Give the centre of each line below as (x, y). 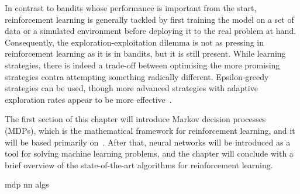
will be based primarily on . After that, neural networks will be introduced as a (148, 142)
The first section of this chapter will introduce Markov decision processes (135, 119)
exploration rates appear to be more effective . (88, 99)
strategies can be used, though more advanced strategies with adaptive (131, 88)
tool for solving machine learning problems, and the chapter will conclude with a (149, 153)
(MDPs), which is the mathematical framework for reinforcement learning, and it (150, 130)
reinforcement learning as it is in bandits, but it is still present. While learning (145, 53)
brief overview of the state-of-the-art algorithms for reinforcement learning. (139, 164)
